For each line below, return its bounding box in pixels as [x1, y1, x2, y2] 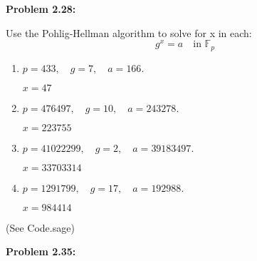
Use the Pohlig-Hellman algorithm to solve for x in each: [6, 25, 252, 40]
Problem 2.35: [6, 244, 76, 259]
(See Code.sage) [6, 220, 75, 235]
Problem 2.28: [6, 1, 76, 16]
